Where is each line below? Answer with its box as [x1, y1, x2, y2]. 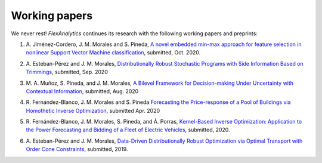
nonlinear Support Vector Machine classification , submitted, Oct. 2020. [26, 49, 201, 56]
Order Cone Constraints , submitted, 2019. [26, 146, 128, 153]
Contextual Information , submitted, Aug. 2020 [26, 87, 139, 95]
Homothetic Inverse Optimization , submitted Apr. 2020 [26, 107, 160, 114]
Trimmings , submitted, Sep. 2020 [26, 69, 109, 76]
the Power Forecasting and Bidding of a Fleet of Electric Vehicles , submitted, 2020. [26, 126, 230, 134]
